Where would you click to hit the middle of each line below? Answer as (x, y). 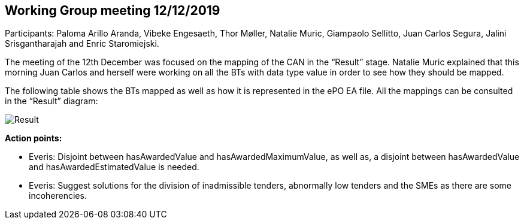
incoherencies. (58, 196)
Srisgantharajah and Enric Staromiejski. (82, 44)
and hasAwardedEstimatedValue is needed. (114, 167)
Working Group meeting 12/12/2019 (113, 10)
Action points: (34, 138)
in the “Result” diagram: (52, 101)
